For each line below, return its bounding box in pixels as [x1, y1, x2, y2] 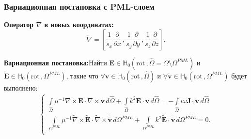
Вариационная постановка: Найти [4, 57, 107, 67]
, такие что [66, 70, 98, 80]
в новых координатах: [44, 19, 114, 30]
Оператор [4, 19, 34, 30]
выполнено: [4, 82, 38, 93]
